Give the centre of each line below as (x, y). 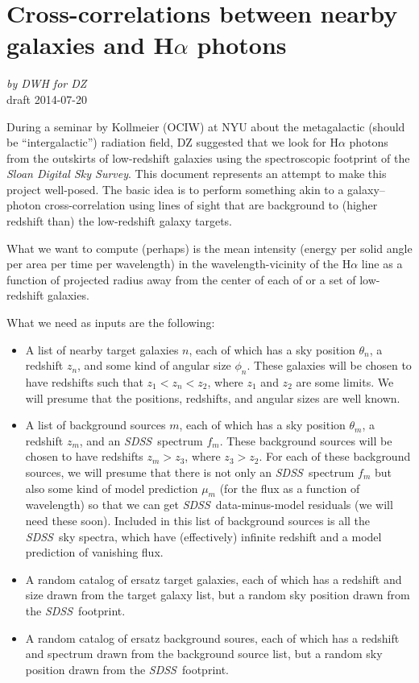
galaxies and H (90, 45)
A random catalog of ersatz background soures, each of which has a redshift (212, 637)
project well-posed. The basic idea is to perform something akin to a (175, 189)
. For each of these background (335, 456)
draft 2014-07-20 (47, 99)
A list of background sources (95, 425)
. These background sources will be (306, 440)
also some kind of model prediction (112, 488)
